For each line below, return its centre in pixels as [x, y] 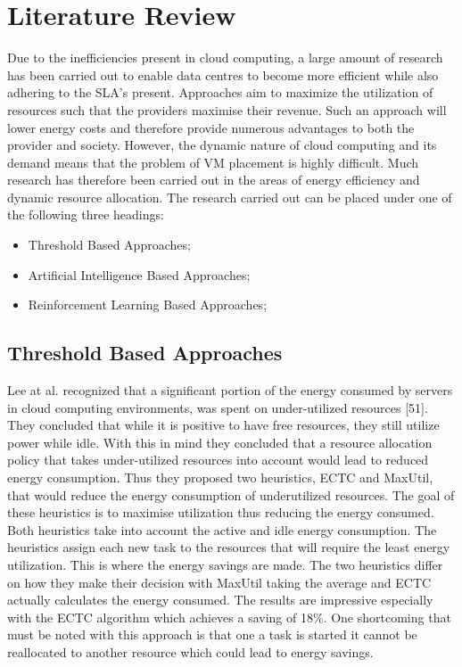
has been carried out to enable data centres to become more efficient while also [223, 74]
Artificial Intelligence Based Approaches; [139, 274]
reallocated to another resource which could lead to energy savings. [190, 651]
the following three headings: [86, 214]
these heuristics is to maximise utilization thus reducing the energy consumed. [221, 512]
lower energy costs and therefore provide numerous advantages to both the [211, 127]
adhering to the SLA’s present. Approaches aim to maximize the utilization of [220, 92]
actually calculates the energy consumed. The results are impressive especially [220, 600]
